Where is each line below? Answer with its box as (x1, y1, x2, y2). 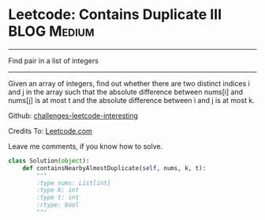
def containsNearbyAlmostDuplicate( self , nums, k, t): (22, 164, 207, 172)
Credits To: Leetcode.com (8, 126, 92, 135)
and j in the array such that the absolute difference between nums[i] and (8, 87, 243, 97)
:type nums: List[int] (36, 179, 111, 187)
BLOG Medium (8, 22, 95, 40)
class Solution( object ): (8, 157, 90, 165)
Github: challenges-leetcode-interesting (8, 111, 138, 120)
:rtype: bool (36, 201, 80, 209)
